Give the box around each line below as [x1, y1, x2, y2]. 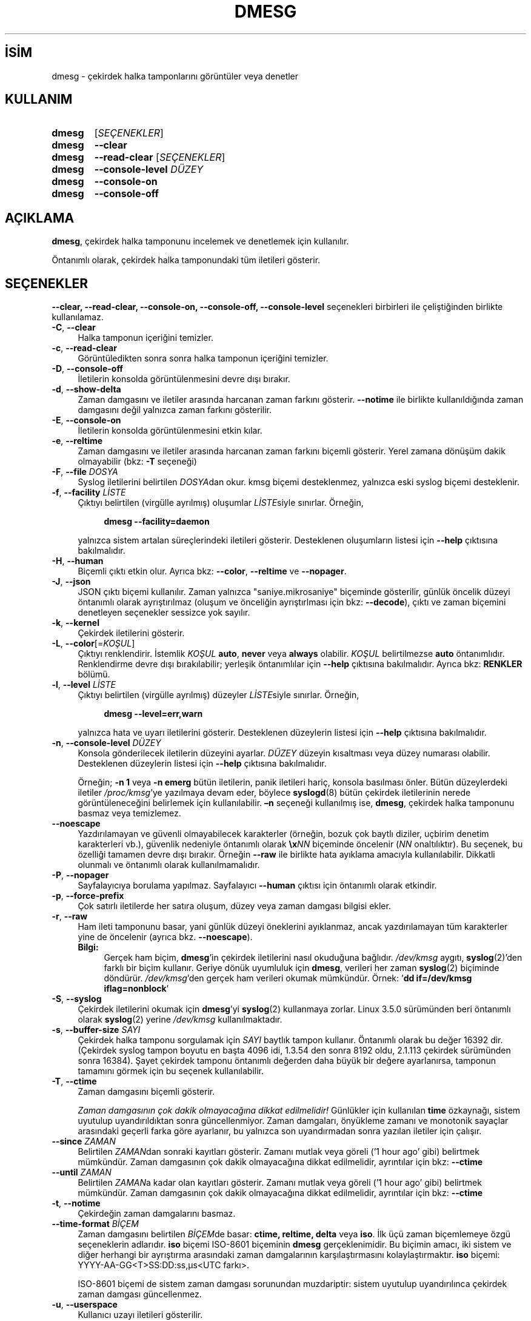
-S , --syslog [52, 993, 102, 1004]
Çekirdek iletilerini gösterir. [78, 628, 185, 639]
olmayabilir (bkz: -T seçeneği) [78, 456, 197, 467]
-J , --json [52, 576, 91, 587]
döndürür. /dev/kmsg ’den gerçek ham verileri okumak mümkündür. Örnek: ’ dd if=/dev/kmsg [104, 973, 472, 984]
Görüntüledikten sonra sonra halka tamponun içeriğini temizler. [78, 353, 329, 364]
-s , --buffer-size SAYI [52, 1024, 141, 1035]
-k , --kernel [52, 617, 99, 628]
